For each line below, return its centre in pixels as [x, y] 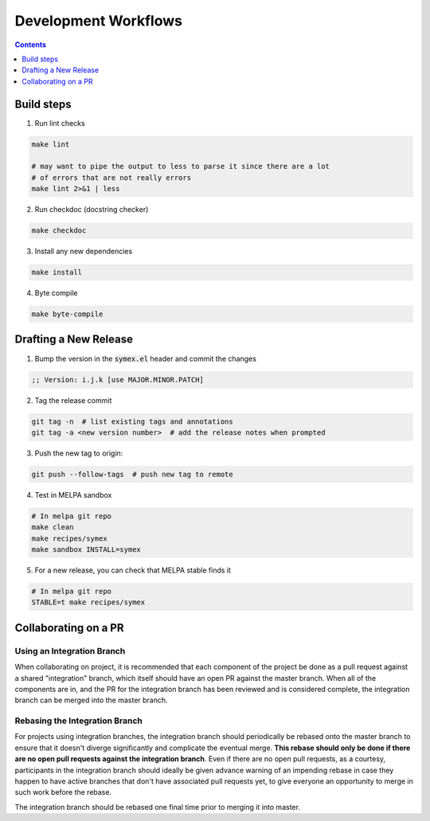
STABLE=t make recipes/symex [88, 602]
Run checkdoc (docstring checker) [92, 209]
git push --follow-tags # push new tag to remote [133, 474]
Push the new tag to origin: [79, 453]
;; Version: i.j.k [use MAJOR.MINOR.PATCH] [118, 379]
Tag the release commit [73, 400]
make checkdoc [59, 231]
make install [57, 272]
